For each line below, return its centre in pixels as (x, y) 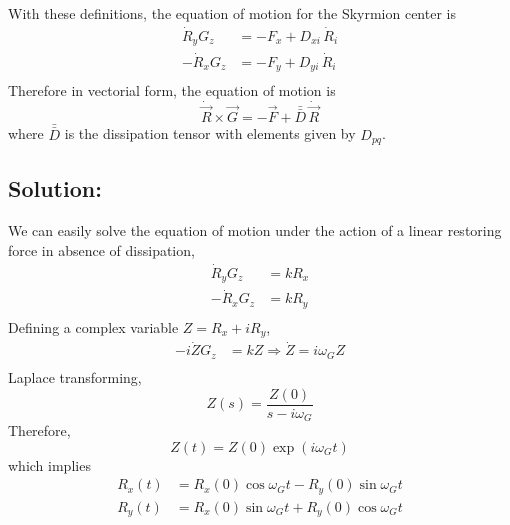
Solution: (55, 188)
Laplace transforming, (75, 376)
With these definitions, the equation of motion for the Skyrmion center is (232, 13)
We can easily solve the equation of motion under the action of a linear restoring (255, 230)
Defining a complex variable (93, 326)
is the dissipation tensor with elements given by (210, 133)
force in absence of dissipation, (101, 249)
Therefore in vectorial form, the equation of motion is (172, 90)
